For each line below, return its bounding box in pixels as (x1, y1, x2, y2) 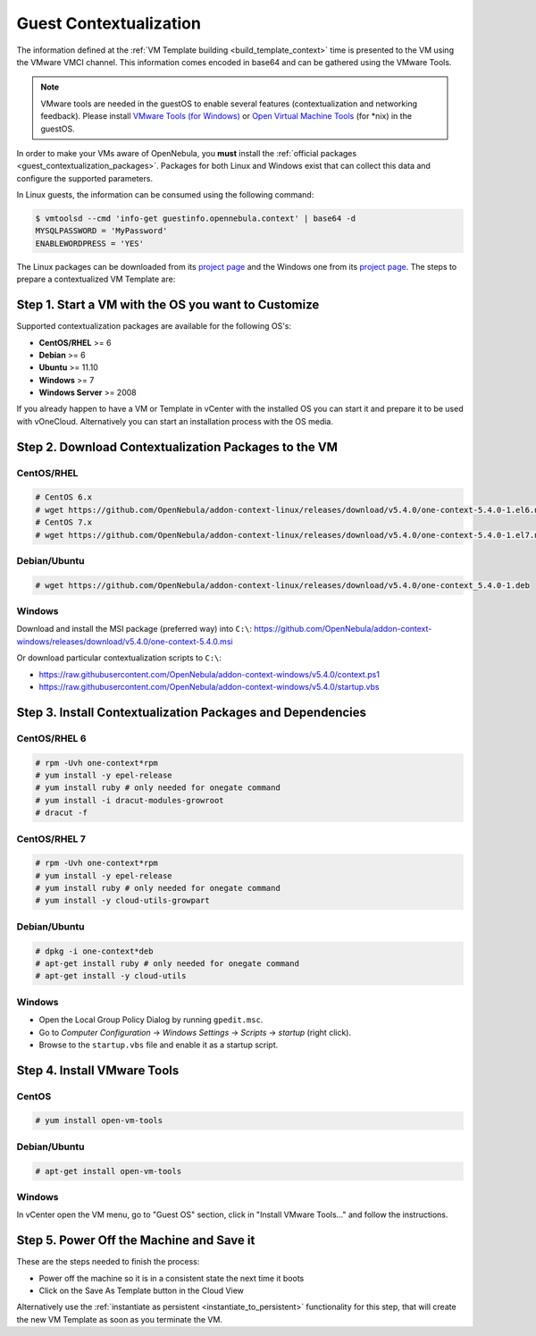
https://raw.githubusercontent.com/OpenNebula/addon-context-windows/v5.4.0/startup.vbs (38, 682, 380, 693)
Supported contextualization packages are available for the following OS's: (16, 321, 292, 332)
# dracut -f (35, 808, 88, 818)
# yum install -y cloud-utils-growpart (35, 895, 210, 906)
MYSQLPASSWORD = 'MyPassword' (35, 226, 168, 236)
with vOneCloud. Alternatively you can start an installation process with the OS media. (16, 416, 334, 426)
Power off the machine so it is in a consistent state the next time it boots (38, 1273, 305, 1283)
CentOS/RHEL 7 (16, 832, 87, 844)
